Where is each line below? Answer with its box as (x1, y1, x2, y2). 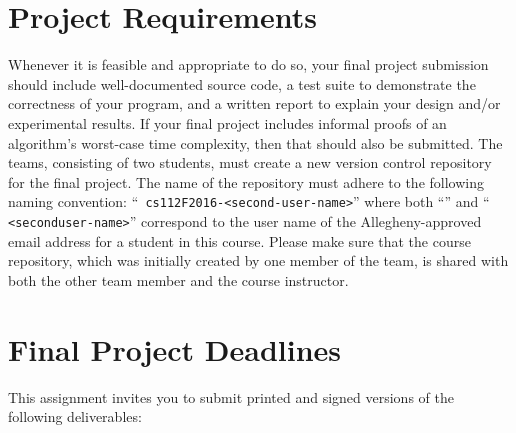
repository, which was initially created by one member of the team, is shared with (8, 250, 509, 271)
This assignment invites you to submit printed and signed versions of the (8, 386, 454, 407)
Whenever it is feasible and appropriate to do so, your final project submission (8, 54, 489, 75)
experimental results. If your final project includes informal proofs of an (8, 112, 447, 133)
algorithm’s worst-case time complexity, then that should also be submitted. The (8, 132, 503, 153)
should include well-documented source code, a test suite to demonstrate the (8, 73, 476, 94)
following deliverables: (8, 406, 142, 427)
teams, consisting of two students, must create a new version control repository (8, 152, 492, 173)
